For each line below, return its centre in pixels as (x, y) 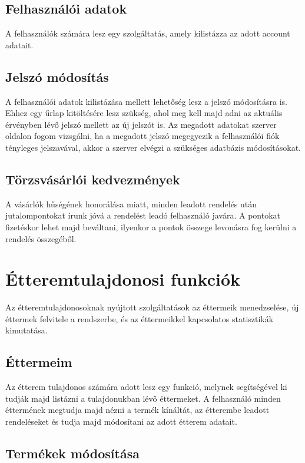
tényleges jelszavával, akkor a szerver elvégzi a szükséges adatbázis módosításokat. (153, 147)
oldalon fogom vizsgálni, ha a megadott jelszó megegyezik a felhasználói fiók (142, 136)
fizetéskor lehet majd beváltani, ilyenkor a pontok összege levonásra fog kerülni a (151, 226)
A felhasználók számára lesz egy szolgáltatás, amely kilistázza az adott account (148, 33)
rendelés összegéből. (41, 238)
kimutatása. (26, 330)
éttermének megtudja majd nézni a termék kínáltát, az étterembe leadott (137, 410)
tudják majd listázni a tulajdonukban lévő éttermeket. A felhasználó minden (143, 398)
